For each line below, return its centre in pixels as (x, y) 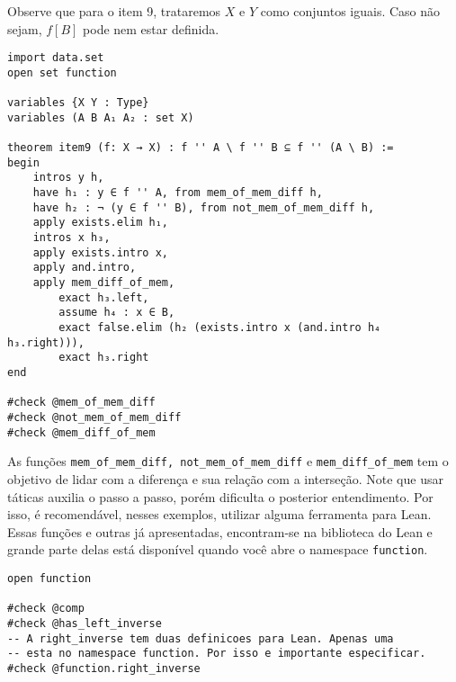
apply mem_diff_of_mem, (104, 283)
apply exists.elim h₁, (100, 223)
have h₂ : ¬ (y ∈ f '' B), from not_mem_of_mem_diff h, (204, 207)
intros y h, (68, 178)
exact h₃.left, (104, 297)
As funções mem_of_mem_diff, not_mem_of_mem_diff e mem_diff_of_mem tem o (228, 461)
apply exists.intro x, (100, 252)
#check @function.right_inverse (104, 668)
